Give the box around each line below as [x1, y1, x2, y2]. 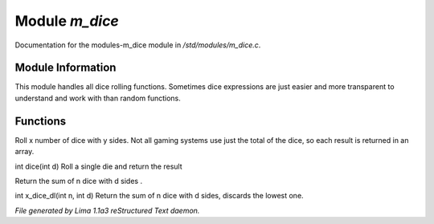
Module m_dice [14, 12, 120, 30]
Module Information [14, 61, 117, 75]
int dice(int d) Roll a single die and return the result [14, 161, 182, 171]
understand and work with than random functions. [14, 93, 181, 103]
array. [14, 147, 35, 157]
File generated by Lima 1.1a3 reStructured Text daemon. [14, 206, 200, 215]
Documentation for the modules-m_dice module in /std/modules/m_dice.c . [14, 40, 261, 50]
